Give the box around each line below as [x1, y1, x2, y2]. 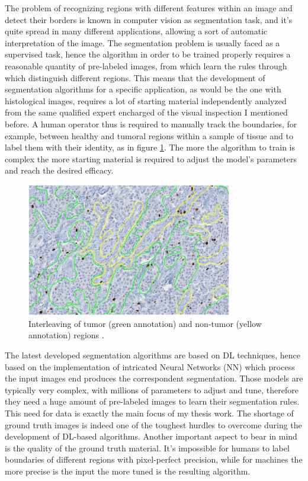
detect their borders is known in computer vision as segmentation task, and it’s [5, 13, 293, 25]
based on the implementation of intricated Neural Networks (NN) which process [5, 360, 295, 373]
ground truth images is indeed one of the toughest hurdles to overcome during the [5, 418, 302, 431]
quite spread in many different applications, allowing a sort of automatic [5, 25, 268, 37]
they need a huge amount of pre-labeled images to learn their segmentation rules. [5, 395, 300, 408]
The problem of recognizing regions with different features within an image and [5, 2, 293, 14]
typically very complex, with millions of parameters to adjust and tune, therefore [5, 383, 299, 396]
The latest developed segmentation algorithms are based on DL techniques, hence [5, 348, 300, 361]
